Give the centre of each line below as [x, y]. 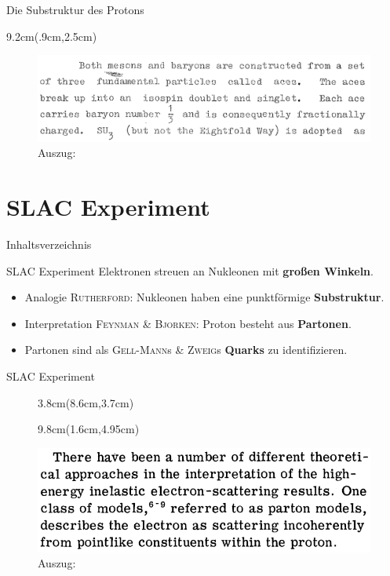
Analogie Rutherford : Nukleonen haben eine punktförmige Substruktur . [204, 297]
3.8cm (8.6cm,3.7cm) [86, 402]
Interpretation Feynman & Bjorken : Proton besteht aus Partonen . [188, 323]
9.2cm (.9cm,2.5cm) [52, 36]
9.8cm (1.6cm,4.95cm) [89, 429]
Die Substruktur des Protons [75, 9]
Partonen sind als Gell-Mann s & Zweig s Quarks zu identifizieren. [186, 350]
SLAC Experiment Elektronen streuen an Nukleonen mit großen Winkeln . [190, 270]
